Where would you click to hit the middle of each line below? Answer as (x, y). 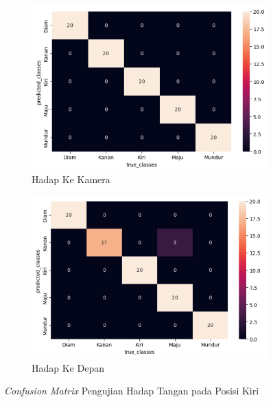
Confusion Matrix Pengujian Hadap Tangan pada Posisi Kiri (132, 391)
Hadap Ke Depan (68, 367)
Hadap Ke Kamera (71, 179)
